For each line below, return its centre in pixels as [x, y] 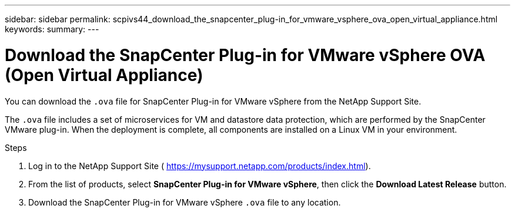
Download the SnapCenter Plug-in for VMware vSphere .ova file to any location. [185, 202]
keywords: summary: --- [52, 29]
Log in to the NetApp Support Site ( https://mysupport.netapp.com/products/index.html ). [200, 166]
